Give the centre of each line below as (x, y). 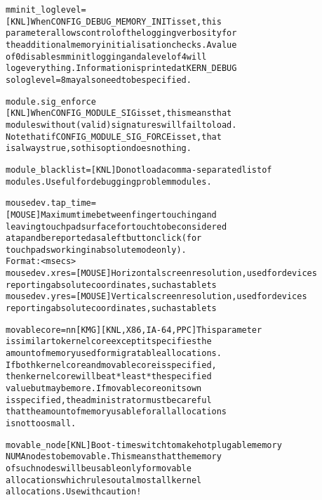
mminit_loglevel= (46, 10)
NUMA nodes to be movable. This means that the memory (114, 457)
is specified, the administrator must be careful (109, 400)
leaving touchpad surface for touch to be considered (116, 226)
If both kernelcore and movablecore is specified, (111, 365)
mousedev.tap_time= (51, 203)
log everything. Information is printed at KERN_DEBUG (121, 68)
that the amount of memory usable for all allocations (116, 412)
